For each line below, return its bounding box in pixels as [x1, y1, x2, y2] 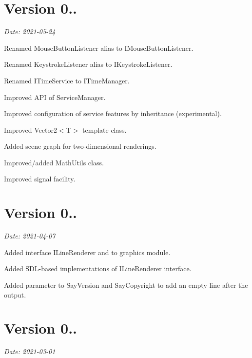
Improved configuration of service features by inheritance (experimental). [4, 108, 222, 119]
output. [4, 289, 26, 299]
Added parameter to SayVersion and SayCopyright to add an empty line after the [4, 279, 248, 290]
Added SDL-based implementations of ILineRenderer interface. [4, 263, 192, 274]
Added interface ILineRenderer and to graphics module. [4, 247, 171, 257]
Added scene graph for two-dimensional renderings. [4, 141, 156, 151]
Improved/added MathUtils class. [4, 157, 104, 167]
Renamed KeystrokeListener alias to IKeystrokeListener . [4, 59, 173, 69]
